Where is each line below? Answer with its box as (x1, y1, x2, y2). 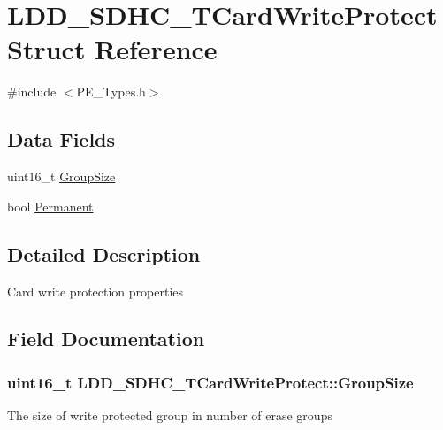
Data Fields (7, 126, 116, 153)
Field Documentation (7, 325, 205, 352)
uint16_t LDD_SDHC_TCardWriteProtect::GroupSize (7, 371, 414, 393)
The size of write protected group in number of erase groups (7, 406, 332, 425)
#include (7, 82, 57, 101)
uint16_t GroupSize (7, 167, 116, 186)
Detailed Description (7, 240, 201, 267)
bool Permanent (7, 196, 94, 215)
